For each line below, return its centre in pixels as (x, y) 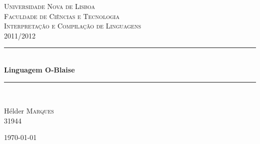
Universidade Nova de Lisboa (50, 6)
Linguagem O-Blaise (39, 69)
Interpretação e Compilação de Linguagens (72, 26)
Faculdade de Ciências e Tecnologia (62, 16)
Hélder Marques (29, 111)
